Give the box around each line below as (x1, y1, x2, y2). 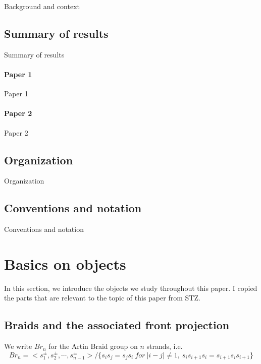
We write (4, 341, 32, 351)
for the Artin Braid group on (48, 341, 138, 351)
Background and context (4, 1, 80, 11)
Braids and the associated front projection (4, 317, 230, 333)
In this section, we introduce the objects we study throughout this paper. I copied (4, 282, 257, 293)
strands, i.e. (146, 341, 183, 351)
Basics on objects (4, 253, 126, 274)
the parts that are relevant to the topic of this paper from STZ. (4, 292, 200, 303)
